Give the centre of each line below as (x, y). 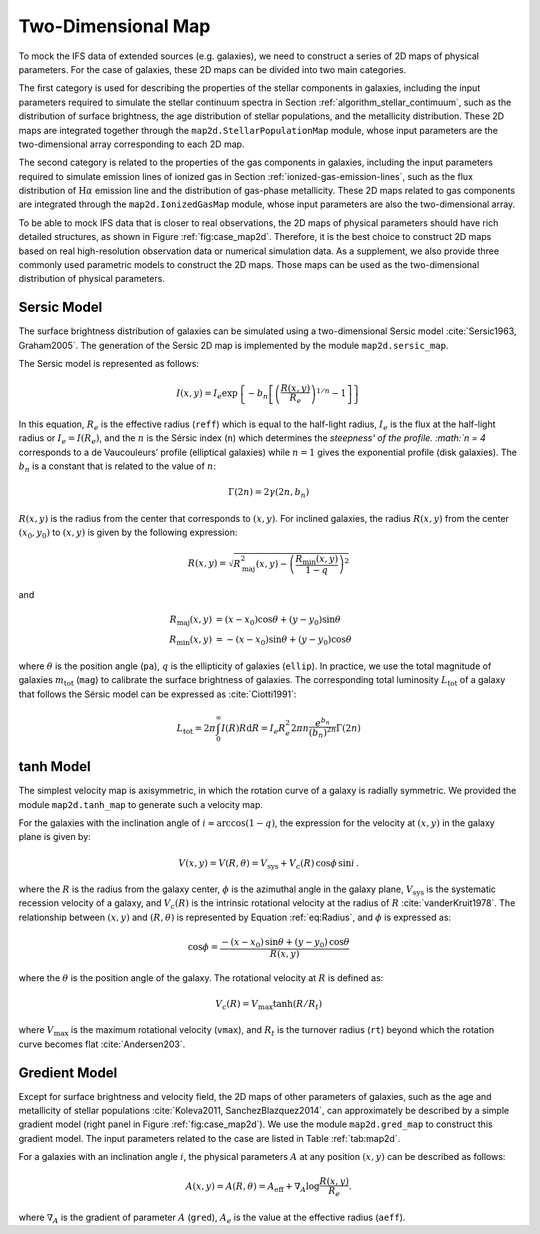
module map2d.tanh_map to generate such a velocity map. (141, 804)
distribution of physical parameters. (91, 279)
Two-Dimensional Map (114, 26)
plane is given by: (55, 837)
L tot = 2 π (196, 729)
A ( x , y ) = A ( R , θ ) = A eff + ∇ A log (252, 1188)
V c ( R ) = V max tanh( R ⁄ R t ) (269, 1005)
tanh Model (54, 766)
